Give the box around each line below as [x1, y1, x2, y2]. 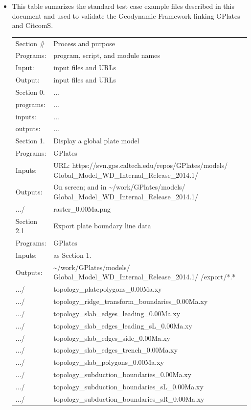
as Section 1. [53, 249, 91, 260]
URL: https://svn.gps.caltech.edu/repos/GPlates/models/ [53, 160, 228, 170]
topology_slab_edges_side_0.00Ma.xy [53, 332, 170, 343]
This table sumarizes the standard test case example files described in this [12, 1, 234, 11]
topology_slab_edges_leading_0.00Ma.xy [53, 308, 181, 318]
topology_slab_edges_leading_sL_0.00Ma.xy [53, 320, 192, 330]
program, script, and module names [53, 50, 160, 60]
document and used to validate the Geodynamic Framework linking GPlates [12, 10, 240, 21]
